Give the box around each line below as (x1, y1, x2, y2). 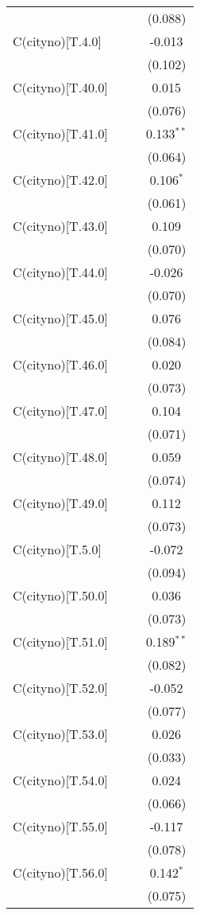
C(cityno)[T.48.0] (13, 448, 109, 466)
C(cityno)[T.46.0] (13, 355, 109, 373)
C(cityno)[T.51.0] (13, 632, 109, 651)
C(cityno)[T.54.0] (13, 771, 109, 789)
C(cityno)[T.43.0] (13, 217, 109, 235)
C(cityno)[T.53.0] (13, 725, 109, 743)
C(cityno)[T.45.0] (13, 309, 109, 327)
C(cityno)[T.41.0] (13, 124, 109, 143)
